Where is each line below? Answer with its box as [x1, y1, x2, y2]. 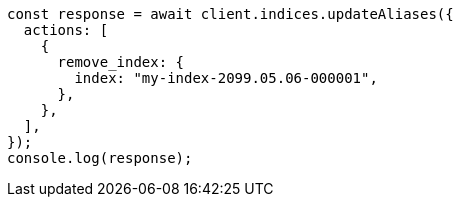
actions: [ [23, 22, 109, 38]
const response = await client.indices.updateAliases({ [7, 6, 454, 22]
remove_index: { [57, 54, 185, 70]
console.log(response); [7, 150, 193, 166]
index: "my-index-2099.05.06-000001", [74, 70, 378, 86]
